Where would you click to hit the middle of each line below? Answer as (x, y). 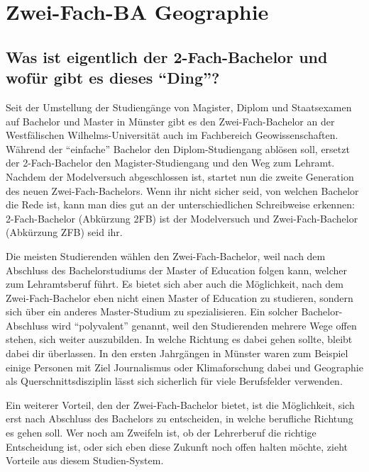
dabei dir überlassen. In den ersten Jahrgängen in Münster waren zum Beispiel (177, 353)
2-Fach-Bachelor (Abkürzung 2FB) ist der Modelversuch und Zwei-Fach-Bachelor (182, 218)
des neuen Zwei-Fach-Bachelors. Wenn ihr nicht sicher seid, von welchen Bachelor (182, 190)
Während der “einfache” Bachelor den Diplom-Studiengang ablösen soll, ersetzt (178, 148)
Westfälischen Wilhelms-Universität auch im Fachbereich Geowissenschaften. (172, 135)
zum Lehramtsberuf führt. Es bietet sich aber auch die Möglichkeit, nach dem (175, 284)
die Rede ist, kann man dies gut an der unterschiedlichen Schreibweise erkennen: (180, 204)
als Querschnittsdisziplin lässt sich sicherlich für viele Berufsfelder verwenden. (174, 381)
